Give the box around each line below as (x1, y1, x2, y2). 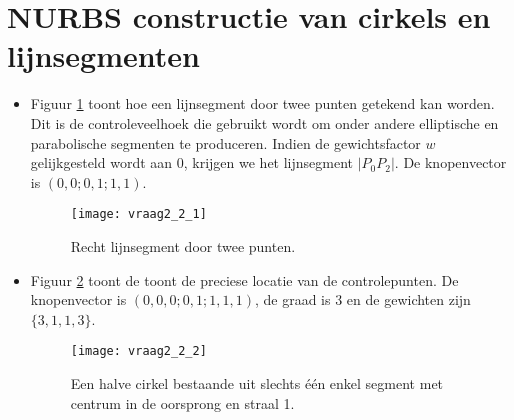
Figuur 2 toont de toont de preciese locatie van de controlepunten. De (30, 269, 459, 290)
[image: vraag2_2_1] (70, 207, 207, 222)
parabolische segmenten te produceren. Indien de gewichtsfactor (30, 132, 421, 153)
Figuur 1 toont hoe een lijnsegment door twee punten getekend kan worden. (30, 93, 495, 114)
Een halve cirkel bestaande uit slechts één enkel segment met (70, 372, 444, 393)
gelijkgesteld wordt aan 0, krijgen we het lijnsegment (30, 152, 354, 173)
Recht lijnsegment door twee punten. (70, 235, 296, 256)
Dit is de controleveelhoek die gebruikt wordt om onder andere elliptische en (30, 112, 499, 133)
